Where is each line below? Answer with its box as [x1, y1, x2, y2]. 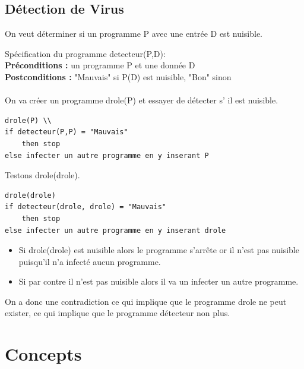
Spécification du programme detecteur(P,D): [5, 47, 166, 59]
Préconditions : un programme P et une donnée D [5, 59, 195, 71]
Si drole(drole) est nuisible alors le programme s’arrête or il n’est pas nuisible [18, 244, 299, 256]
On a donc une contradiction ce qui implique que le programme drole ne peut [5, 295, 287, 307]
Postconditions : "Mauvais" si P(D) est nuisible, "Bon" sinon [5, 70, 232, 83]
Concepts [5, 342, 82, 366]
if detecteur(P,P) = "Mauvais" [5, 128, 128, 137]
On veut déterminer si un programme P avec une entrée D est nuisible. [5, 27, 262, 40]
